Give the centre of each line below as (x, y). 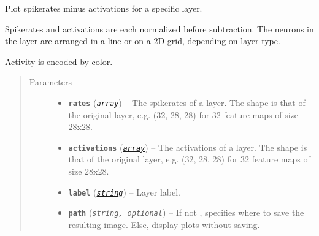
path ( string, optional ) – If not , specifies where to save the (186, 212)
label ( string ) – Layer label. (125, 192)
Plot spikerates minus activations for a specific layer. (104, 8)
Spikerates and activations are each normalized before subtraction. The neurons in (159, 29)
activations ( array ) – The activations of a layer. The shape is (188, 147)
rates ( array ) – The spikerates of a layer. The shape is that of (187, 102)
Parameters (50, 82)
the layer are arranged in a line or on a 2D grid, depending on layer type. (143, 41)
